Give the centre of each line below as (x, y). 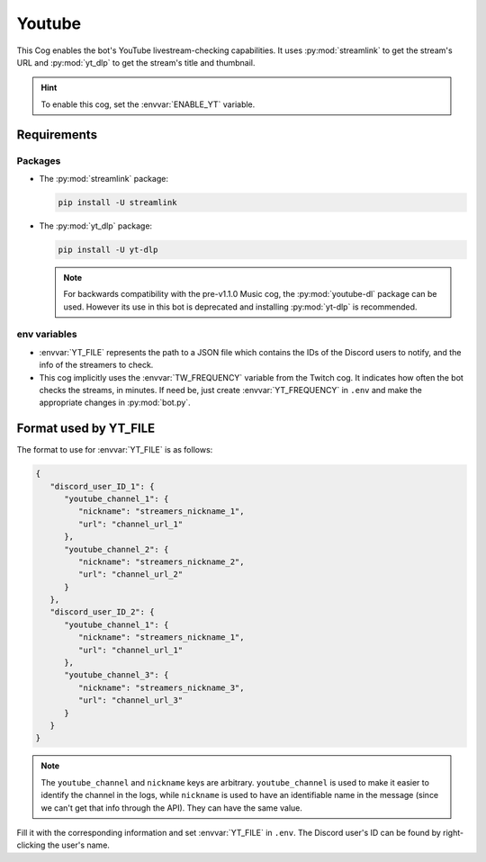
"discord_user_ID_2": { (102, 612)
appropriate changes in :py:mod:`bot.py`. (115, 403)
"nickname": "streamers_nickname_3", (161, 687)
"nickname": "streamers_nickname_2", (161, 561)
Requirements (57, 135)
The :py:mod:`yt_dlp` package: (96, 226)
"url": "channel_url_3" (130, 700)
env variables (47, 335)
